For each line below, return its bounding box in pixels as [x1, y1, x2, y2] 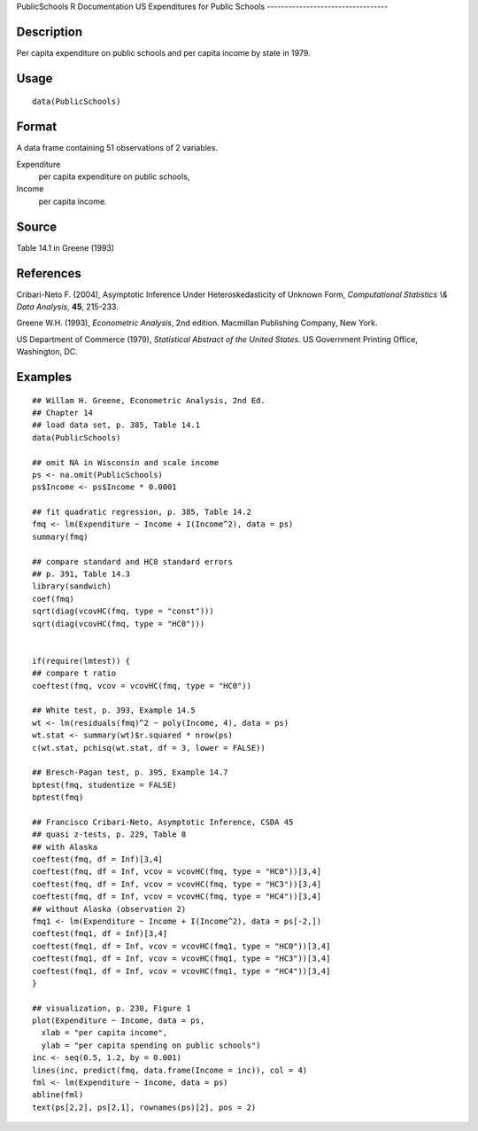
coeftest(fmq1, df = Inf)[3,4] [32, 929, 168, 939]
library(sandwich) [32, 581, 112, 591]
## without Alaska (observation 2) [32, 904, 187, 914]
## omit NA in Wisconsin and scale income [32, 457, 220, 467]
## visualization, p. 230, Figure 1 [32, 1002, 191, 1013]
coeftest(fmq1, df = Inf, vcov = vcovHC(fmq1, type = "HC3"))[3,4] [32, 954, 331, 963]
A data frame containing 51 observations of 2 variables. [16, 143, 219, 153]
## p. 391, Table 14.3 [32, 569, 131, 580]
